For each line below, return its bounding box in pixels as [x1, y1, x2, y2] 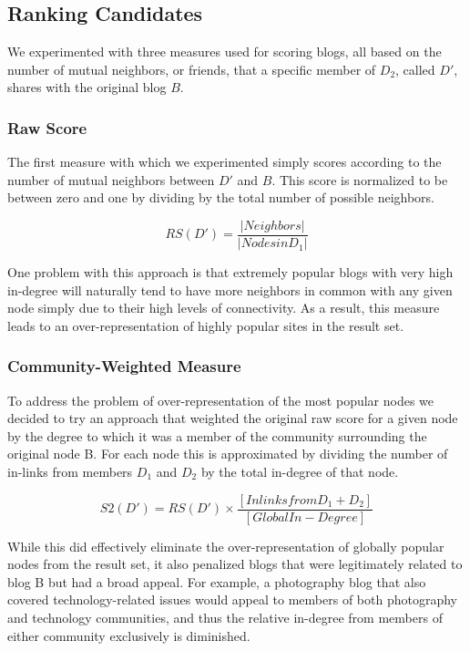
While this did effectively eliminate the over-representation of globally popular [7, 536, 444, 555]
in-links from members [7, 462, 133, 481]
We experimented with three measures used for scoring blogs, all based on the [7, 42, 442, 61]
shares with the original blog [7, 77, 167, 97]
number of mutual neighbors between [7, 170, 215, 189]
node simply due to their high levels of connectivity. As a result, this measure [7, 298, 440, 317]
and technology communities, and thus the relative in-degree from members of [7, 608, 443, 627]
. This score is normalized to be [271, 170, 448, 189]
